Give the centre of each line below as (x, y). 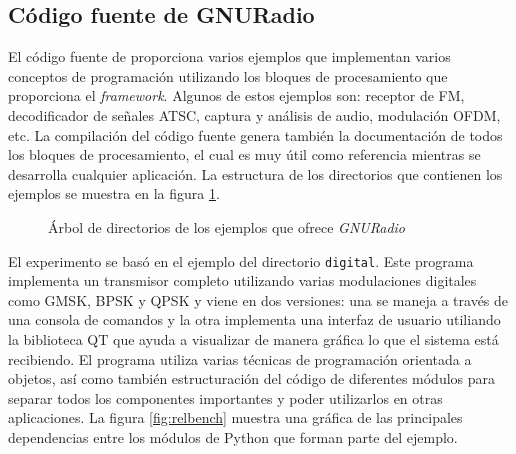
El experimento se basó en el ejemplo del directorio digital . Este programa (241, 260)
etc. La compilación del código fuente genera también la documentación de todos (255, 134)
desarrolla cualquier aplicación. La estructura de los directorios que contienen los (255, 173)
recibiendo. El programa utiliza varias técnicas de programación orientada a (240, 358)
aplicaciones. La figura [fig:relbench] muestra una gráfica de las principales (235, 417)
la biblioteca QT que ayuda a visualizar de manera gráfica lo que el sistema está (253, 338)
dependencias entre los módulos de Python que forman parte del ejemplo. (233, 436)
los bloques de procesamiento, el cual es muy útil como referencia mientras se (244, 154)
